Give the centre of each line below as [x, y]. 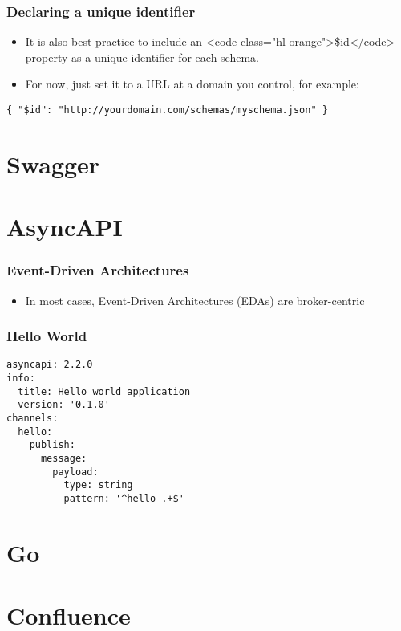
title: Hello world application [104, 391]
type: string [98, 485]
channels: [32, 419]
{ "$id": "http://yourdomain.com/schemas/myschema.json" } [167, 110]
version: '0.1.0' [64, 405]
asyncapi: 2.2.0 [50, 365]
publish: [52, 445]
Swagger [53, 163]
